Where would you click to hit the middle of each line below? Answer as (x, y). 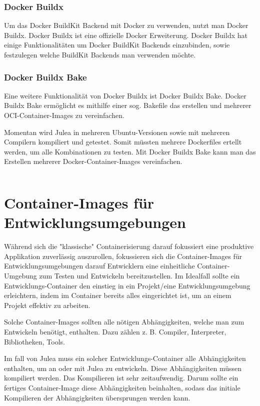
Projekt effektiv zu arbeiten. (47, 305)
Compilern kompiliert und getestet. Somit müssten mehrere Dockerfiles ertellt (123, 142)
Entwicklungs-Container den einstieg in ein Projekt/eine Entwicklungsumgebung (127, 285)
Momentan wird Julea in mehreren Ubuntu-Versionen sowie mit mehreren (117, 132)
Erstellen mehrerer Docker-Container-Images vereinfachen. (93, 161)
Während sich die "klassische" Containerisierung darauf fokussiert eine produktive (129, 246)
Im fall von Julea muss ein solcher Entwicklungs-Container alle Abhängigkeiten (125, 358)
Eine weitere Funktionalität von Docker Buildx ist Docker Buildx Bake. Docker (125, 95)
